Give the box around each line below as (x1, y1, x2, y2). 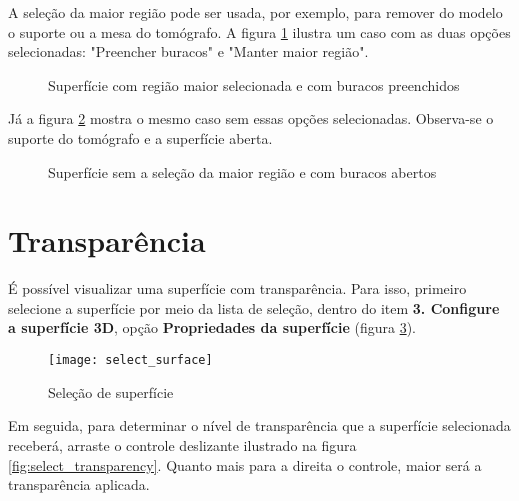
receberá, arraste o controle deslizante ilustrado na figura (8, 434, 357, 455)
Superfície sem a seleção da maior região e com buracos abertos (48, 161, 437, 182)
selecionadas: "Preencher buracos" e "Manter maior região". (8, 41, 369, 62)
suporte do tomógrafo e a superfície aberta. (8, 127, 273, 148)
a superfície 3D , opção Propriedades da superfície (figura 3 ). (8, 317, 416, 338)
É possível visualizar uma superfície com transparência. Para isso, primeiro (8, 278, 467, 299)
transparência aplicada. (8, 474, 150, 495)
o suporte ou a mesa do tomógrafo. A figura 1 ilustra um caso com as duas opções (8, 21, 511, 42)
